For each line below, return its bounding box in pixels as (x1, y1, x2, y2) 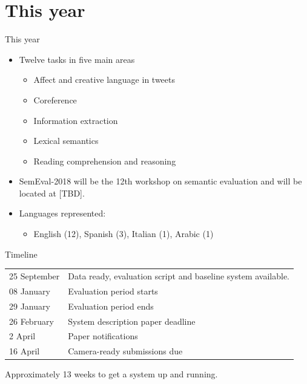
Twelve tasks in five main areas (19, 53, 135, 65)
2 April (9, 330, 36, 342)
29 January (9, 299, 50, 312)
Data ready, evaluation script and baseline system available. (68, 270, 290, 282)
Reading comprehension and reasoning (33, 154, 176, 167)
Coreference (33, 93, 77, 106)
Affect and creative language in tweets (33, 73, 176, 86)
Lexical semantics (33, 134, 99, 147)
